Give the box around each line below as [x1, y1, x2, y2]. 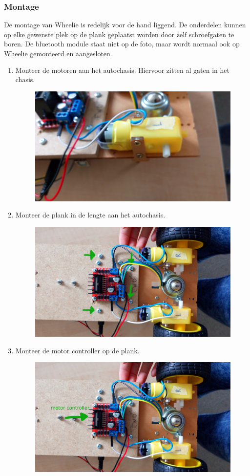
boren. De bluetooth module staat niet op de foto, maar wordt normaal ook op [4, 39, 240, 49]
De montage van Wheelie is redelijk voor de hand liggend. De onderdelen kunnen [4, 20, 246, 30]
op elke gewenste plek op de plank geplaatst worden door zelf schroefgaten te [4, 29, 234, 39]
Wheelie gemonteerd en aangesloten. [4, 48, 112, 58]
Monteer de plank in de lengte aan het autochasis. [15, 210, 166, 220]
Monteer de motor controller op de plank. [15, 345, 140, 355]
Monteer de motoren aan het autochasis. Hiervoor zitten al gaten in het [15, 65, 229, 75]
